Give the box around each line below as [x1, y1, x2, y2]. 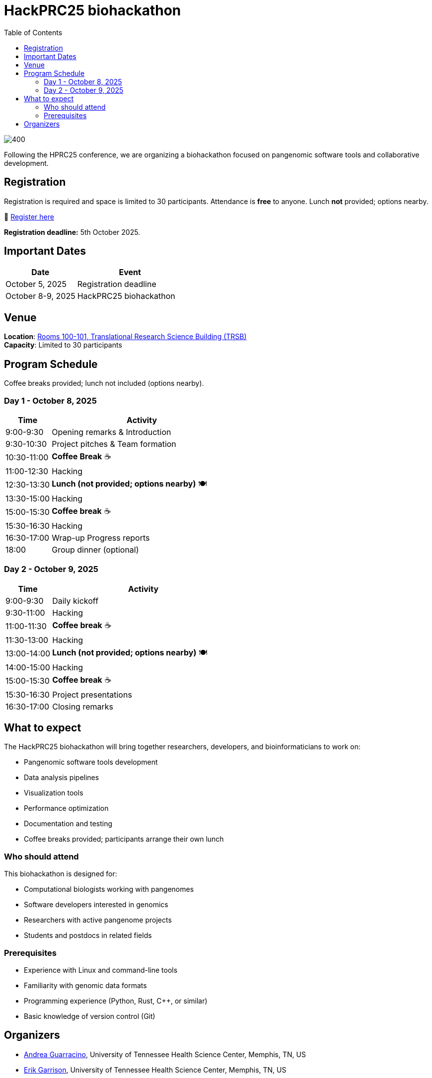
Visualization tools [24, 789, 83, 797]
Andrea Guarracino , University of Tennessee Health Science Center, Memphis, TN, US [24, 1050, 306, 1059]
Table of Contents [4, 28, 63, 37]
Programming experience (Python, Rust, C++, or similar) [24, 996, 208, 1005]
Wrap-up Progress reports [52, 532, 150, 543]
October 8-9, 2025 [5, 291, 75, 301]
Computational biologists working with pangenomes [24, 885, 194, 894]
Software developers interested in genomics [24, 900, 168, 909]
